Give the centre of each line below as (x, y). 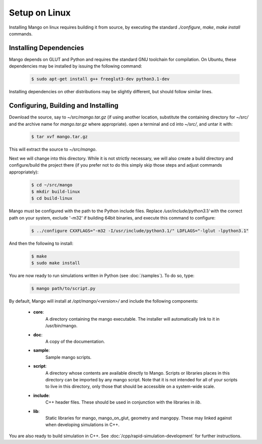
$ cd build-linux (52, 198)
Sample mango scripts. (68, 357)
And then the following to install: (41, 243)
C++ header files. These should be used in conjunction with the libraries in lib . (123, 402)
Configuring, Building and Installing (64, 106)
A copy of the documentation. (75, 342)
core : (39, 312)
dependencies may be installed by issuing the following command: (76, 66)
